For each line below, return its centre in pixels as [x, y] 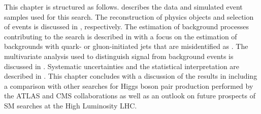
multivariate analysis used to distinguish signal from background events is [119, 56]
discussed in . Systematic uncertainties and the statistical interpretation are [122, 66]
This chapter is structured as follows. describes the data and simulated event [123, 7]
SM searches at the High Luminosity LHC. [71, 105]
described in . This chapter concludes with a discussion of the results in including [131, 76]
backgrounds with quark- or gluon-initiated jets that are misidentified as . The [126, 46]
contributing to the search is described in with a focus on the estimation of [121, 36]
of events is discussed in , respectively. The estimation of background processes [126, 26]
